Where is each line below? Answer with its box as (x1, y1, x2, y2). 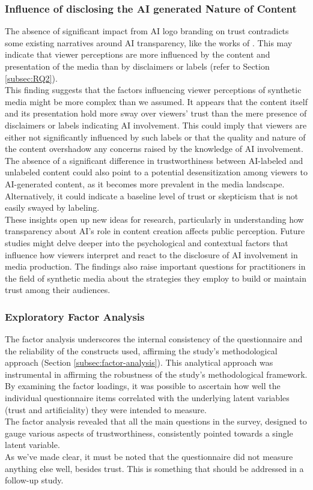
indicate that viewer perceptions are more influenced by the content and (5, 48, 270, 61)
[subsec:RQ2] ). (5, 71, 58, 84)
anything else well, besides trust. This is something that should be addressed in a (5, 462, 304, 474)
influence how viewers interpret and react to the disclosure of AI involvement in (5, 248, 298, 261)
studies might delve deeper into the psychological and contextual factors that (5, 236, 288, 249)
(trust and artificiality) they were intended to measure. (5, 403, 207, 416)
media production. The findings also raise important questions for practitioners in (5, 260, 306, 273)
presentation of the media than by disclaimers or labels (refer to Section (5, 60, 270, 72)
